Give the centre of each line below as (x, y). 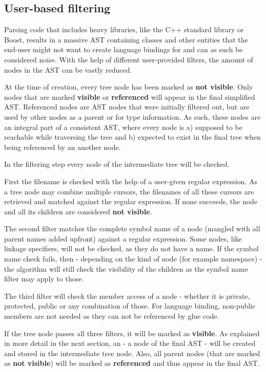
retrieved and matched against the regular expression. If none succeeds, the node (131, 201)
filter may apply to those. (44, 279)
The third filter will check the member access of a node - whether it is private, (127, 296)
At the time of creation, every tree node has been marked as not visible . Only (129, 87)
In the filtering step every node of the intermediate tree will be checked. (117, 164)
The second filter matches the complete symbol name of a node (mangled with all (132, 228)
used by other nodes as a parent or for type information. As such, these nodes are (132, 116)
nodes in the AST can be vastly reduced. (68, 69)
